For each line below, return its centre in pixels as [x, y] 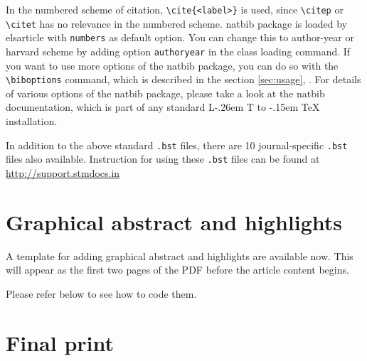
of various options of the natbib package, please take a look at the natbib [165, 93]
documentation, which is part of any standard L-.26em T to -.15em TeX [163, 107]
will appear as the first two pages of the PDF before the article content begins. [177, 270]
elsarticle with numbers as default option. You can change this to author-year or [180, 37]
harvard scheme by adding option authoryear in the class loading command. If [178, 51]
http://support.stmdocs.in [63, 172]
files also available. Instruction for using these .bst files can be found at [163, 159]
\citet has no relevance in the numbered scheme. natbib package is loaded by [176, 23]
